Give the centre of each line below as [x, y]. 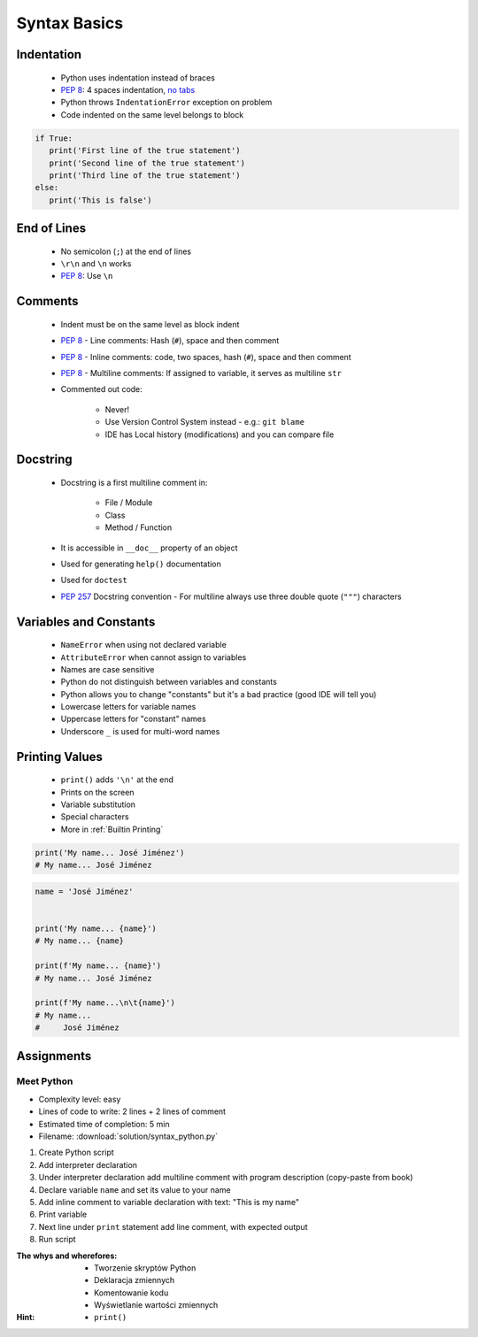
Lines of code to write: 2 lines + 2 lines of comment [132, 1111]
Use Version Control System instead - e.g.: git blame [205, 422]
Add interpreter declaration [88, 1164]
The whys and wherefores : [67, 1256]
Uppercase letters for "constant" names [134, 719]
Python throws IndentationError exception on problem [166, 103]
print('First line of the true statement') [145, 151]
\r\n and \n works [96, 264]
